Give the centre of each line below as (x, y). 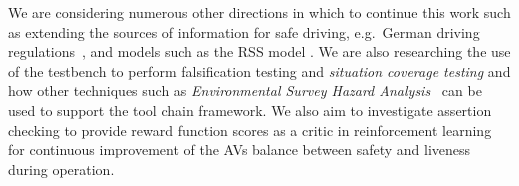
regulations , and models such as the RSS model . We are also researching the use (259, 51)
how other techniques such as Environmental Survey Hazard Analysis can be (245, 90)
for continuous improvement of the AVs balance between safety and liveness (239, 149)
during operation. (61, 168)
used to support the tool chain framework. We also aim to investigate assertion (250, 109)
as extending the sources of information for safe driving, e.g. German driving (244, 31)
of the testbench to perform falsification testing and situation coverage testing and (259, 70)
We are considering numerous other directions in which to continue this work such (259, 12)
